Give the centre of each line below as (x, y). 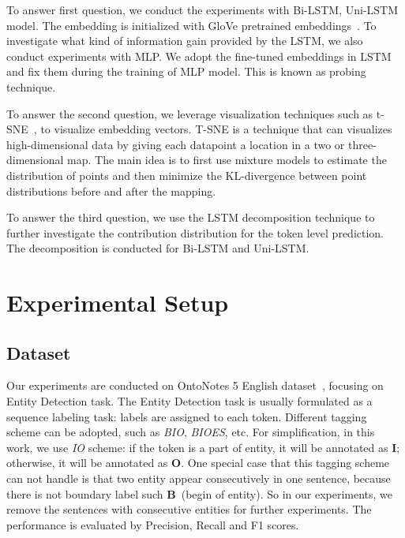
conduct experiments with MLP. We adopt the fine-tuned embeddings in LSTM (199, 56)
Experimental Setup (118, 303)
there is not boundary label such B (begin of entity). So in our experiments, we (200, 493)
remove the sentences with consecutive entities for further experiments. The (189, 509)
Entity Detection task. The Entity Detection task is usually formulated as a (189, 401)
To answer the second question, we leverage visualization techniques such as (190, 113)
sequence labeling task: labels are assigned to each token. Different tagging (187, 416)
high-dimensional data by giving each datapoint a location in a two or (176, 144)
